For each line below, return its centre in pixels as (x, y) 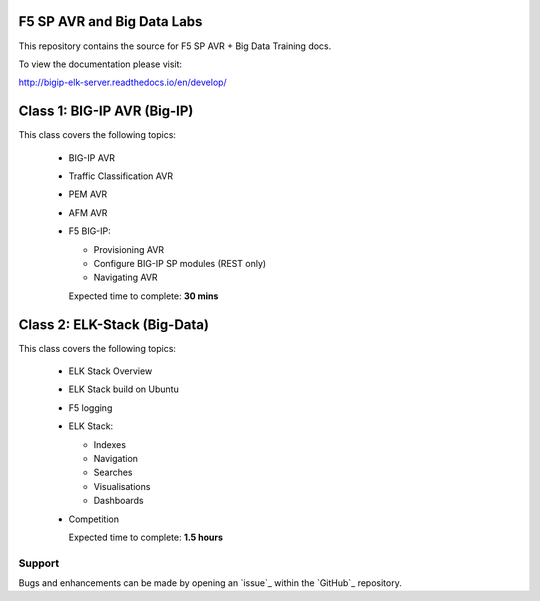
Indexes (110, 444)
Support (39, 563)
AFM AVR (88, 212)
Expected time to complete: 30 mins (143, 296)
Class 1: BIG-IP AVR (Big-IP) (106, 111)
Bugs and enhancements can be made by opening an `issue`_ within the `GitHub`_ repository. (210, 583)
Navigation (116, 458)
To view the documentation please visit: (100, 64)
